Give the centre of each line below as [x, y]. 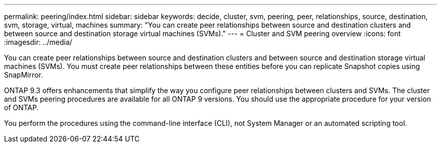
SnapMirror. [24, 75]
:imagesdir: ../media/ [38, 42]
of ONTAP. [21, 107]
